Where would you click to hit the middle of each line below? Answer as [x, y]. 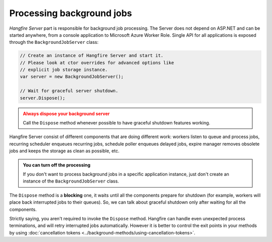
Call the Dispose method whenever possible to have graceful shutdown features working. [117, 123]
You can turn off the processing [57, 165]
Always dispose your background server [66, 113]
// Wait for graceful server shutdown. [69, 91]
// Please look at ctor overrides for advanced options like [97, 63]
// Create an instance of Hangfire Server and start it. [92, 56]
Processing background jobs [71, 13]
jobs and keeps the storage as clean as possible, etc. [64, 151]
